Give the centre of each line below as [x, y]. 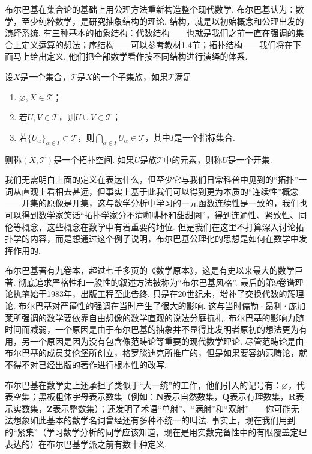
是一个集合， [45, 76]
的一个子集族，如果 [130, 76]
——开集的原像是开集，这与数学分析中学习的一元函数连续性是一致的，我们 [152, 203]
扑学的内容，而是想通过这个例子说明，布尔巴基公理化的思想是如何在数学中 [152, 238]
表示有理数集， [259, 397]
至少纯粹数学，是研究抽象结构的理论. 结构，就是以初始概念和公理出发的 [163, 21]
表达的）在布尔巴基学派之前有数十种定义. [86, 443]
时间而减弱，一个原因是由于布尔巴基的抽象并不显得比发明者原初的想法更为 [152, 329]
